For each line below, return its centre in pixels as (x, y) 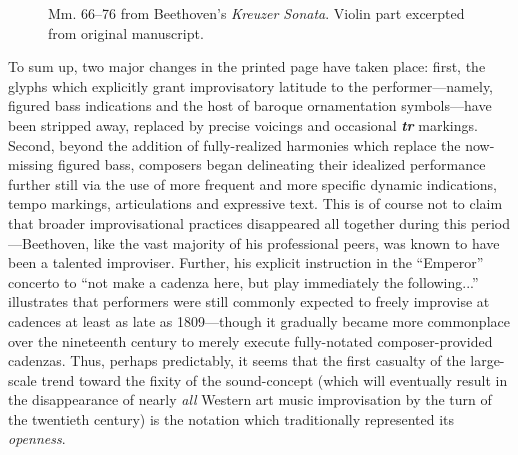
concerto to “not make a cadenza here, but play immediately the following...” (243, 281)
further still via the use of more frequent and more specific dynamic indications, (252, 183)
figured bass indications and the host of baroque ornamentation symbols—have (250, 105)
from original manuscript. (126, 32)
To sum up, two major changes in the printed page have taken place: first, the (247, 66)
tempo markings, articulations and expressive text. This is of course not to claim (255, 203)
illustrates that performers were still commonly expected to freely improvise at (249, 301)
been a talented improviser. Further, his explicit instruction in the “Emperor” (246, 262)
